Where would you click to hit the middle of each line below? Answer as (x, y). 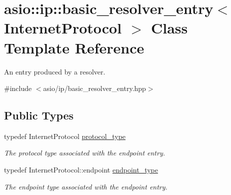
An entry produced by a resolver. (55, 71)
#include (18, 88)
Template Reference (74, 47)
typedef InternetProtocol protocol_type (65, 136)
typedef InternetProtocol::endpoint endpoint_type (81, 170)
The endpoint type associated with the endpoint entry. (86, 186)
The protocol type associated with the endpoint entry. (85, 153)
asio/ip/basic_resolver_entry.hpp (94, 88)
